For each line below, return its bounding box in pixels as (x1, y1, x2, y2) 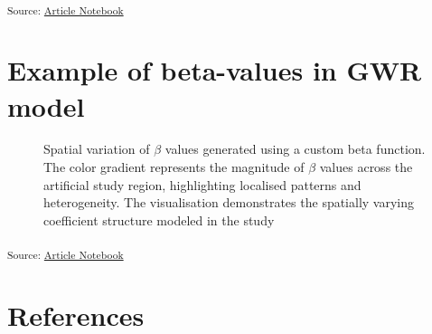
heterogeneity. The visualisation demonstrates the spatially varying (43, 193, 415, 212)
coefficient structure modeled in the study (43, 210, 275, 229)
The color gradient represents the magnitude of (43, 157, 305, 177)
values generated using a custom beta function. (164, 139, 426, 158)
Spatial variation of (43, 139, 150, 158)
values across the (319, 157, 413, 177)
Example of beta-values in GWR (7, 52, 422, 89)
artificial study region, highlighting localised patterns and (43, 175, 362, 194)
